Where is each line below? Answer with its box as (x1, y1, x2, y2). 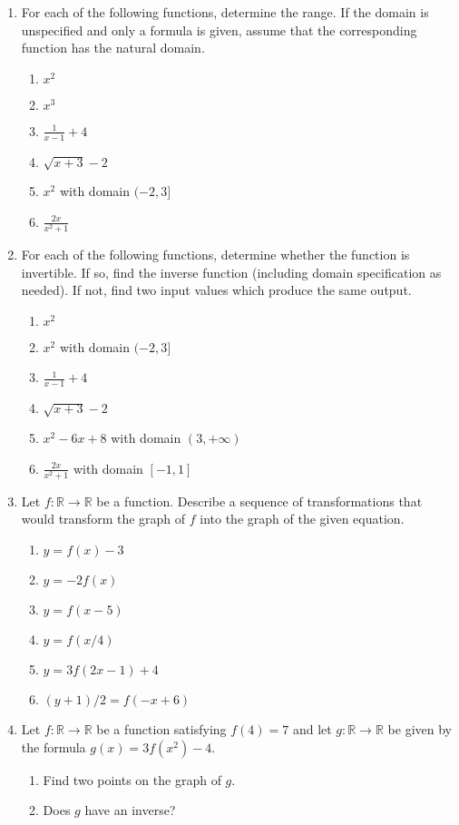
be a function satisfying (96, 720, 227, 738)
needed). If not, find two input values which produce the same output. (21, 280, 412, 300)
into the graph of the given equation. (200, 509, 405, 528)
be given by (387, 720, 452, 738)
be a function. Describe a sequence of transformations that (96, 491, 423, 510)
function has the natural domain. (21, 38, 205, 57)
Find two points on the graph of (43, 770, 221, 789)
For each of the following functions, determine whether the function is (21, 245, 410, 264)
